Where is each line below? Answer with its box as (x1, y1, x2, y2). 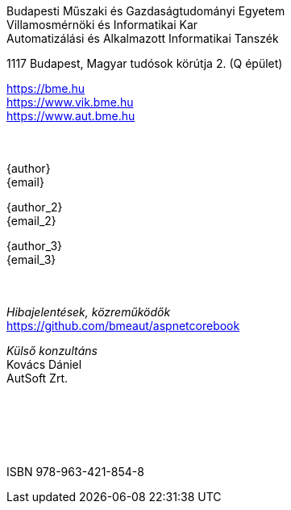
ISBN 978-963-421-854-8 (6, 465, 144, 479)
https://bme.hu (6, 82, 85, 96)
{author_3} (6, 239, 62, 253)
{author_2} (6, 200, 63, 215)
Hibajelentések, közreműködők (6, 305, 171, 320)
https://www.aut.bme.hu (6, 109, 135, 123)
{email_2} (6, 214, 56, 228)
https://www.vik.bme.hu (6, 95, 134, 110)
